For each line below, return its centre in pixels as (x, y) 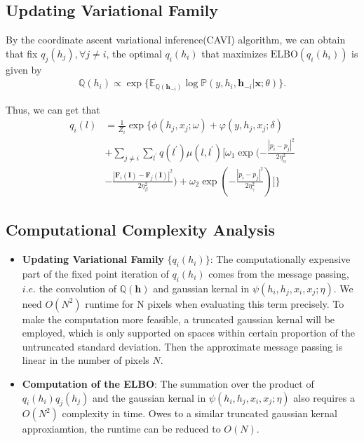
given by (24, 69)
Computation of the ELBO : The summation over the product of (168, 384)
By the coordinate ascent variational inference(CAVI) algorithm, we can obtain (176, 40)
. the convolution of (75, 288)
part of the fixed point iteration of (95, 273)
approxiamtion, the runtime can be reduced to (121, 429)
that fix (22, 53)
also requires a (324, 397)
